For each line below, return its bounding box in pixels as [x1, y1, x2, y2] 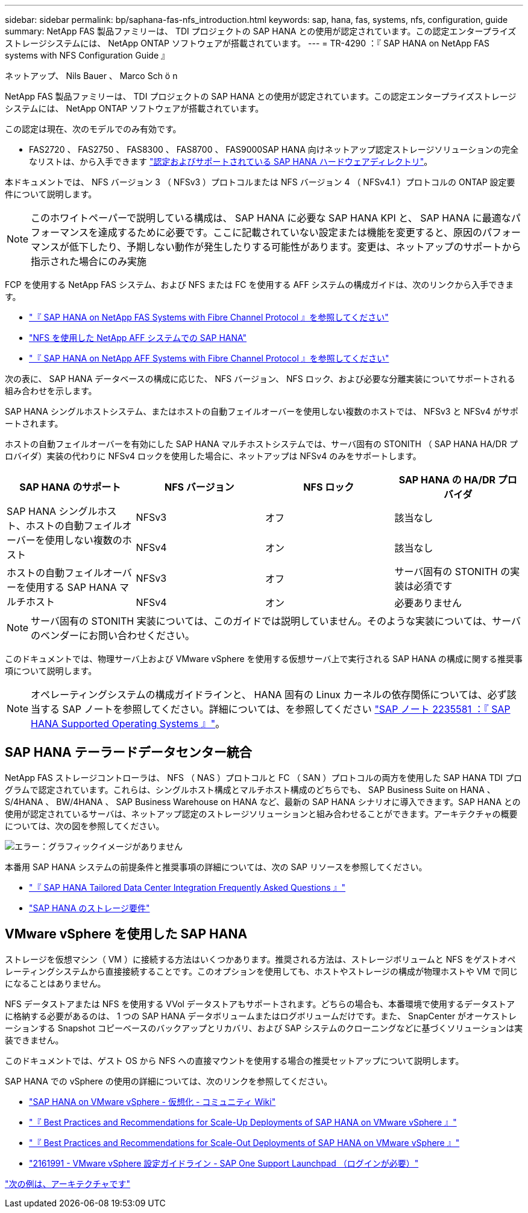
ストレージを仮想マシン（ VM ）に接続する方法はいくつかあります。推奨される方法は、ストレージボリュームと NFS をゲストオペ [5, 954, 516, 964]
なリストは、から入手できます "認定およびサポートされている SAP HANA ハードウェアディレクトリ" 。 [29, 156, 433, 167]
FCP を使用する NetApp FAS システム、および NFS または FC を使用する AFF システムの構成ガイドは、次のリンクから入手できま [5, 279, 514, 290]
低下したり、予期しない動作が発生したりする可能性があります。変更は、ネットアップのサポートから [69, 241, 521, 253]
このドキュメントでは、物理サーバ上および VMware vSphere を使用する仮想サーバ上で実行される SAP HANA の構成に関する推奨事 [5, 654, 523, 664]
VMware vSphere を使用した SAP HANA [5, 926, 248, 942]
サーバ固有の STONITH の [394, 565, 511, 578]
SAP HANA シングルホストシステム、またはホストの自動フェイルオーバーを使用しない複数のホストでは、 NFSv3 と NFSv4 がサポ [5, 406, 518, 416]
